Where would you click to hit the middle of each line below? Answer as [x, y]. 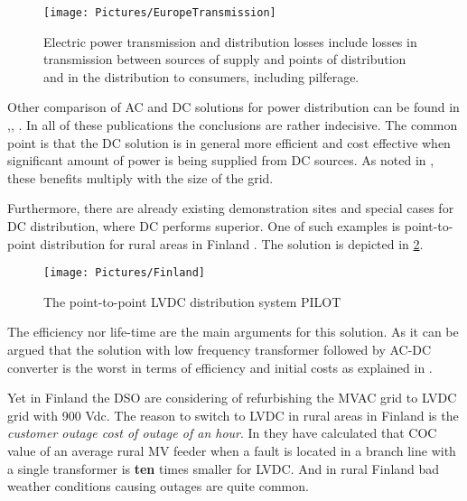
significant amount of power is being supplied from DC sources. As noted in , [221, 160]
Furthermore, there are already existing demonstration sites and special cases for [231, 208]
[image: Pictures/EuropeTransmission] [160, 13]
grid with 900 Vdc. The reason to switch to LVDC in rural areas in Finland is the [233, 415]
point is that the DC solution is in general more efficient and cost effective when [229, 142]
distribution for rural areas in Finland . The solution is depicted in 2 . [232, 243]
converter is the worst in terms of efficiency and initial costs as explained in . [220, 367]
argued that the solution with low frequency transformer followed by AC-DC [219, 350]
